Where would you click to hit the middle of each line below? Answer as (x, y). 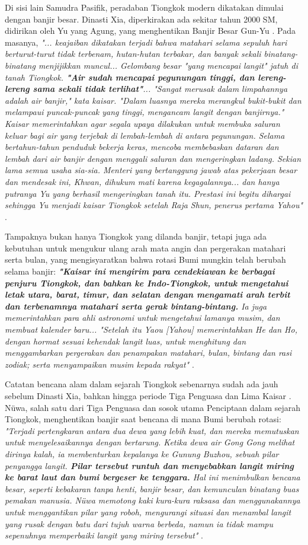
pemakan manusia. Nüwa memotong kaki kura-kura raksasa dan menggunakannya (153, 500)
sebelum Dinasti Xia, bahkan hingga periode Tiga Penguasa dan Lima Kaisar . (148, 396)
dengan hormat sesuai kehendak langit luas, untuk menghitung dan (126, 341)
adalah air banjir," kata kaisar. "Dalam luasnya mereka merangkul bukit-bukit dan (153, 100)
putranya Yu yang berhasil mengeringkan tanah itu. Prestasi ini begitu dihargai (148, 193)
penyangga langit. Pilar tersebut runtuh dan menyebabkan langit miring (150, 465)
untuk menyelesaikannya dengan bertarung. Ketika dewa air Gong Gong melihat (150, 442)
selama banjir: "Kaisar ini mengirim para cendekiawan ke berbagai (140, 271)
